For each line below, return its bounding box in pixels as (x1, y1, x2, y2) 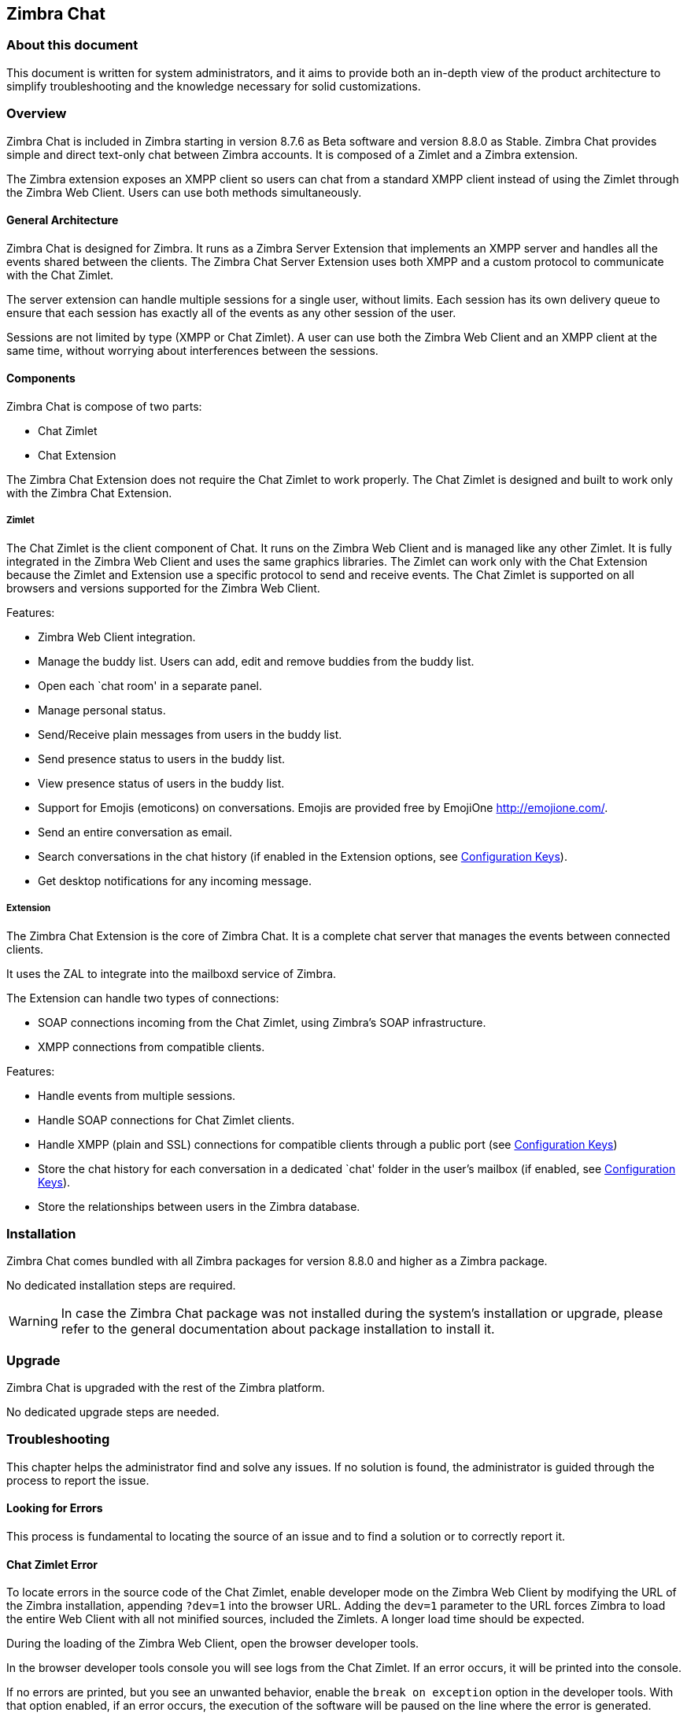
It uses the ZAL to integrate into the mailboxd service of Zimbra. (6, 966, 337, 980)
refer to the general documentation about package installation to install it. (61, 1321, 495, 1338)
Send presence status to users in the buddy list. (38, 751, 286, 766)
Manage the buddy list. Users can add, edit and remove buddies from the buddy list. (38, 654, 475, 668)
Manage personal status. (38, 703, 166, 717)
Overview (6, 105, 67, 122)
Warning (9, 1313, 58, 1330)
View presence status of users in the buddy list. (38, 776, 285, 790)
